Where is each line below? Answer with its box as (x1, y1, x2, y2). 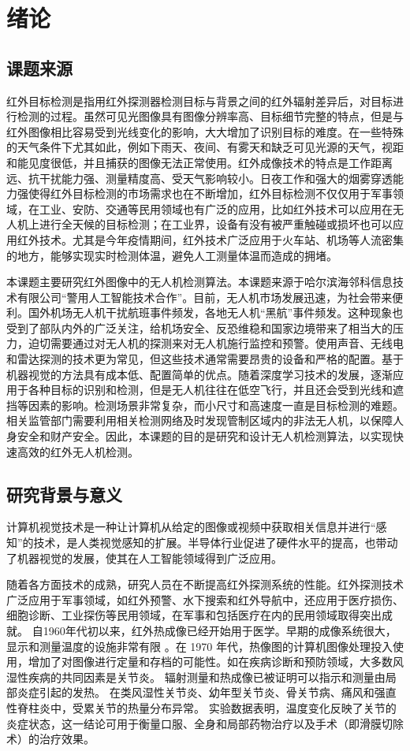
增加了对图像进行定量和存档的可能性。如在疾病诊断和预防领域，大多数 (28, 653, 393, 670)
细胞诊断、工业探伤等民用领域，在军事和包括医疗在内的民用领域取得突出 (6, 607, 382, 623)
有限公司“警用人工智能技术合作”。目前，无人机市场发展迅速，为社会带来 (17, 288, 393, 305)
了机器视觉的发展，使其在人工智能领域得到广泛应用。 (6, 549, 282, 566)
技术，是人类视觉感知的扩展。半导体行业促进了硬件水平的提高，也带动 (33, 534, 398, 551)
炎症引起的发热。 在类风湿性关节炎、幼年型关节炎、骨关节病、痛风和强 (17, 684, 386, 701)
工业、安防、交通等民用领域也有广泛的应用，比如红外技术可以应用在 (39, 200, 393, 217)
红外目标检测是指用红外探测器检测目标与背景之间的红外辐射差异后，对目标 (6, 92, 393, 109)
